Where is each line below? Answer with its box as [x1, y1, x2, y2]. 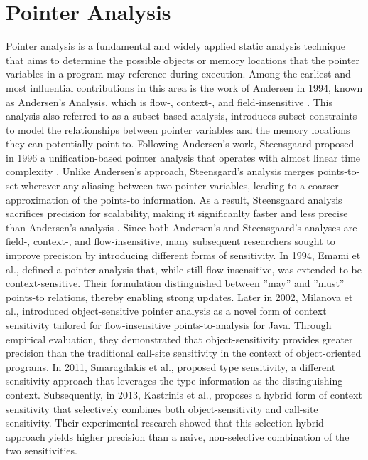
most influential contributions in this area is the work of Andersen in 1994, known [6, 80, 363, 95]
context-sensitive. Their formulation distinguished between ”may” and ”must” [6, 276, 345, 291]
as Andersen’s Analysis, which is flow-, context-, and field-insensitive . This [6, 94, 332, 109]
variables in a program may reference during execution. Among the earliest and [6, 66, 351, 81]
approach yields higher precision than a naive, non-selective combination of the [6, 429, 350, 444]
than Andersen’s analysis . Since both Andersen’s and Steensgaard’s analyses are [6, 219, 357, 234]
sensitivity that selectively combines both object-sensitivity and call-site [6, 401, 318, 416]
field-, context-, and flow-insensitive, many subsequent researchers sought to [6, 234, 335, 249]
